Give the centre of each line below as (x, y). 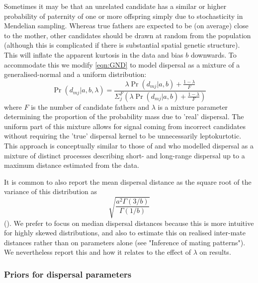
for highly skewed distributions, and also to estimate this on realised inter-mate (125, 233)
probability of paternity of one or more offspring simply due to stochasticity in (124, 16)
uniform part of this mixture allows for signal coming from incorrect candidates (125, 126)
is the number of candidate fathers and (90, 106)
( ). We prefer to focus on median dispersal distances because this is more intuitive (129, 223)
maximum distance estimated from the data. (72, 165)
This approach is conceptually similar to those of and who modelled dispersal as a (129, 145)
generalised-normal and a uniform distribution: (75, 74)
